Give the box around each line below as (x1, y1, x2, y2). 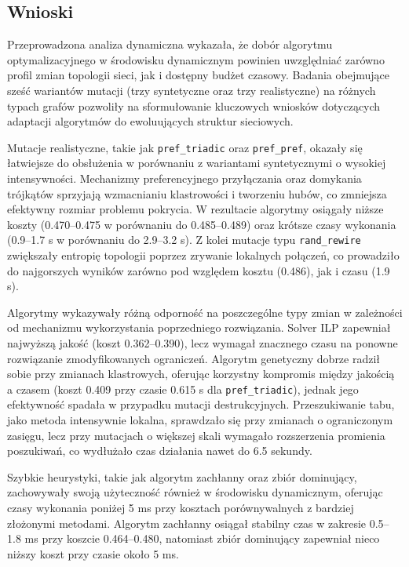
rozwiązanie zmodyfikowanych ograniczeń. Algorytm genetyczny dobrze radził (7, 350, 381, 366)
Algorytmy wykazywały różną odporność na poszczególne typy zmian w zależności (7, 303, 403, 320)
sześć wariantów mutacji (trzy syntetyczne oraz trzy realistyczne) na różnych (7, 82, 376, 98)
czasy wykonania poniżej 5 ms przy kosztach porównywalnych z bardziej (7, 500, 354, 516)
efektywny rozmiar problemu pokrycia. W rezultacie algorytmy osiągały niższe (7, 201, 384, 217)
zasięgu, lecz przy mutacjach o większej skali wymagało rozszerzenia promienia (7, 427, 385, 443)
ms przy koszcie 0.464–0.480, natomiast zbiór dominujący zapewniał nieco (24, 530, 380, 547)
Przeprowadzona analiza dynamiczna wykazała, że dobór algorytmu (7, 36, 333, 53)
